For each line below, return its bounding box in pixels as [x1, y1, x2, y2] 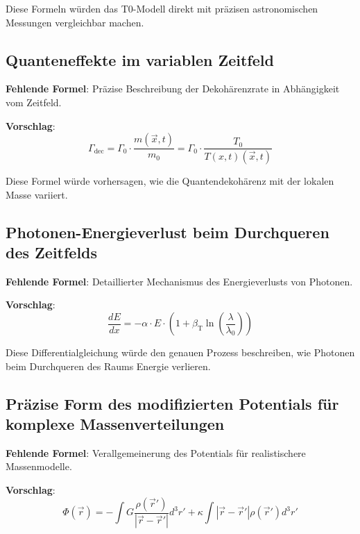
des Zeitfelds [6, 242, 98, 263]
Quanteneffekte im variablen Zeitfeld [6, 49, 274, 70]
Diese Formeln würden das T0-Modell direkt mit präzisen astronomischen [6, 1, 318, 15]
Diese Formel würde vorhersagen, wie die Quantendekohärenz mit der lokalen [6, 174, 334, 188]
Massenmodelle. [6, 459, 72, 474]
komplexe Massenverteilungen [6, 412, 225, 434]
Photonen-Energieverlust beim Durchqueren [6, 221, 329, 242]
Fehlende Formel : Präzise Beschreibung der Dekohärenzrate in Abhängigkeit [6, 81, 340, 96]
